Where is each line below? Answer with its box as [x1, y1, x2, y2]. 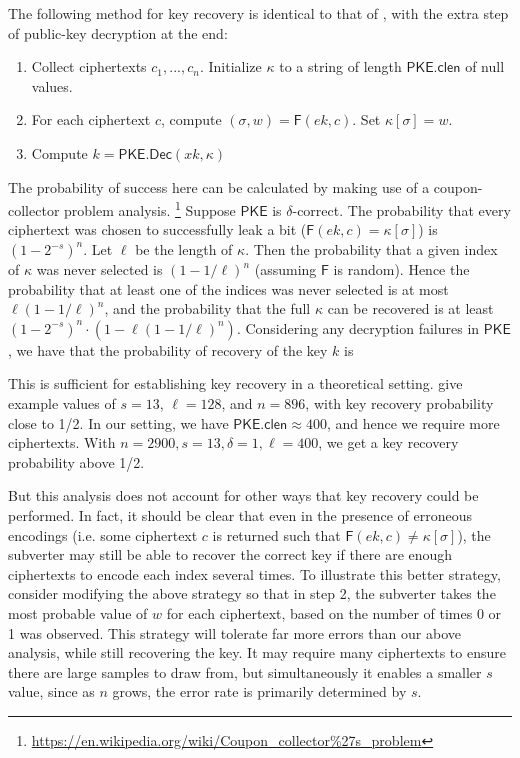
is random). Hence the [333, 259, 470, 279]
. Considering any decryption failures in [236, 317, 480, 338]
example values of [8, 392, 116, 413]
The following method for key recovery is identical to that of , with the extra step [8, 3, 509, 23]
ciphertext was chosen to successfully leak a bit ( [8, 219, 307, 240]
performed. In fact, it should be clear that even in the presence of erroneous [8, 504, 473, 525]
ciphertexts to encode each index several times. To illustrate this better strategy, [8, 563, 501, 584]
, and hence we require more [326, 412, 500, 433]
